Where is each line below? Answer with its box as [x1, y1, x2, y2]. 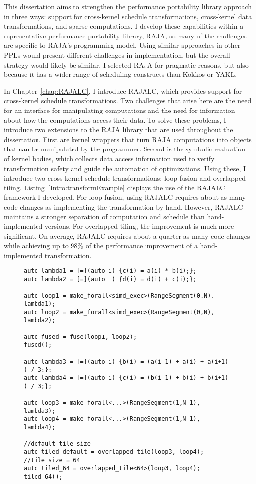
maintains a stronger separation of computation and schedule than [4, 211, 205, 222]
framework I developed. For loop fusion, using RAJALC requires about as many [4, 192, 246, 202]
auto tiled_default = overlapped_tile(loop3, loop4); [24, 448, 204, 455]
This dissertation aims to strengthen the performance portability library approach [4, 1, 252, 11]
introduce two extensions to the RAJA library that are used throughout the [4, 124, 233, 135]
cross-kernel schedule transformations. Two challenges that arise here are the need [4, 95, 252, 106]
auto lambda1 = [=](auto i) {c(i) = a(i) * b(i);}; [24, 267, 197, 275]
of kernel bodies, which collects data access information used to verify [4, 153, 215, 163]
